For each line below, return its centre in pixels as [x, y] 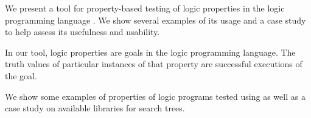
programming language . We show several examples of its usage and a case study [155, 20]
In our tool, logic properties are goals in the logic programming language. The [150, 52]
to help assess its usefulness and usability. [82, 32]
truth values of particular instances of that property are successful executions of [154, 64]
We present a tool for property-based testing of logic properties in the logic [145, 8]
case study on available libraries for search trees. [95, 108]
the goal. [21, 75]
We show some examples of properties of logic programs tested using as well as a [155, 96]
